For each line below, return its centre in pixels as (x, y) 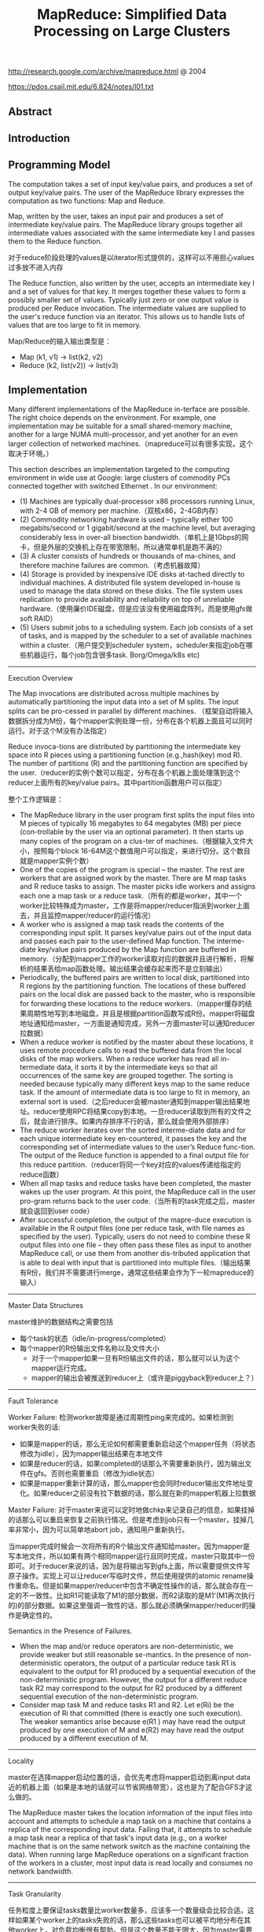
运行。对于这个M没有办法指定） (60, 730)
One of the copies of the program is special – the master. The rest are (132, 869)
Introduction (39, 138)
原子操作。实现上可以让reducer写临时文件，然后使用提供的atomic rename (128, 1575)
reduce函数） (42, 1174)
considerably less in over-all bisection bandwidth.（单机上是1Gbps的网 (134, 537)
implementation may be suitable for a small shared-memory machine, (121, 425)
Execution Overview (40, 678)
